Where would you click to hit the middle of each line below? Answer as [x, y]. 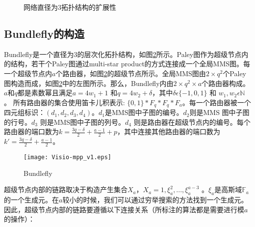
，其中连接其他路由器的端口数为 [169, 131]
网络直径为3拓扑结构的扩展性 [70, 7]
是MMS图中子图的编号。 [144, 112]
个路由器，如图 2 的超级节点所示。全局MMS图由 [131, 73]
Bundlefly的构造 [44, 33]
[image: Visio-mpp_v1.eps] [67, 157]
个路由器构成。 [226, 83]
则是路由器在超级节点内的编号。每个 [192, 122]
